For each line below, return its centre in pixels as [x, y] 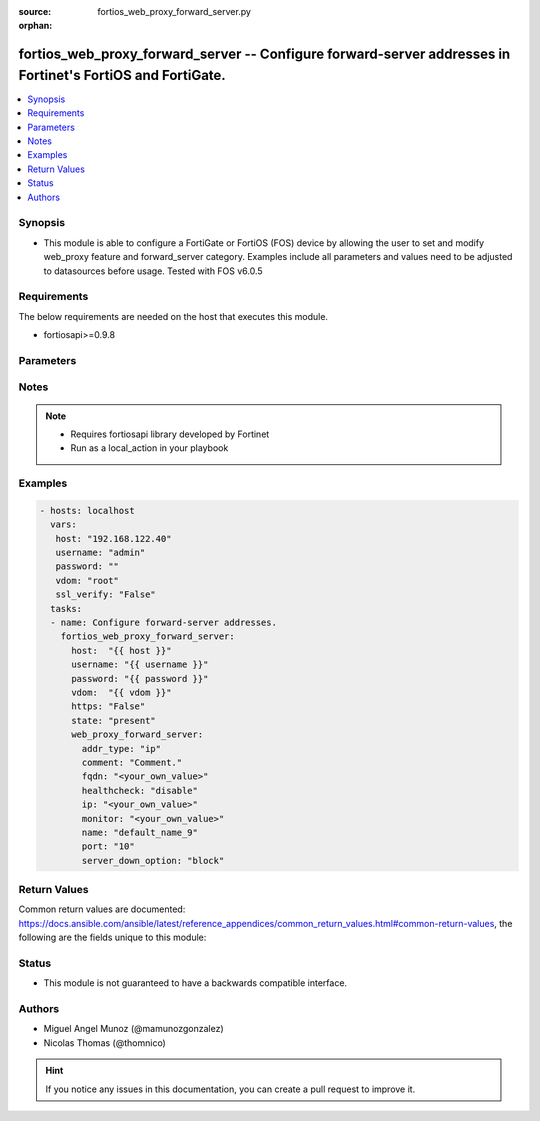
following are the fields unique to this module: [112, 937]
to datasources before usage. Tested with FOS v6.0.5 [153, 271]
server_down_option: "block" [153, 860]
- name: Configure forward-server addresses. [163, 623]
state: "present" [114, 720]
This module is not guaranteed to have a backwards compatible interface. [195, 983]
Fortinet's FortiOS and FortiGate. [122, 75]
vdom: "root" [87, 580]
